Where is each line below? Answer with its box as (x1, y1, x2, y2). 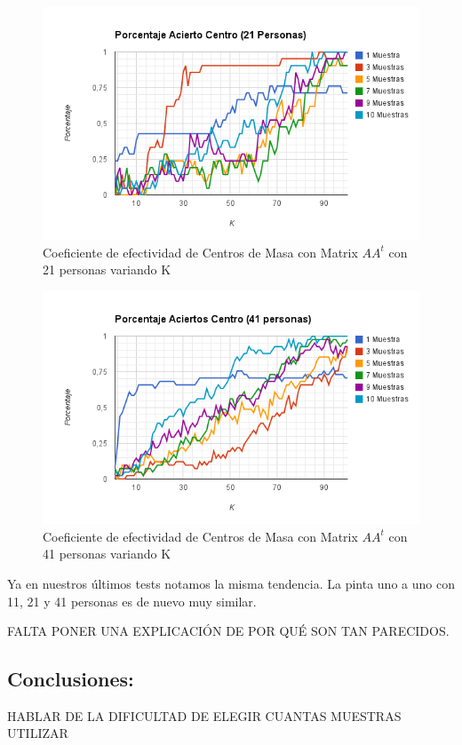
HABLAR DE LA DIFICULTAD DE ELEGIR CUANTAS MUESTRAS (7, 706, 402, 725)
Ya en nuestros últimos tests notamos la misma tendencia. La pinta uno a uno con (7, 574, 455, 592)
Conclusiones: (7, 665, 134, 693)
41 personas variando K (43, 544, 171, 563)
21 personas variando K (43, 260, 171, 279)
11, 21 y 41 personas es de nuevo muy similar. (7, 591, 257, 610)
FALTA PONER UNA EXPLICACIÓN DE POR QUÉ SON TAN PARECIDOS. (7, 622, 450, 640)
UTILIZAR (7, 724, 68, 742)
